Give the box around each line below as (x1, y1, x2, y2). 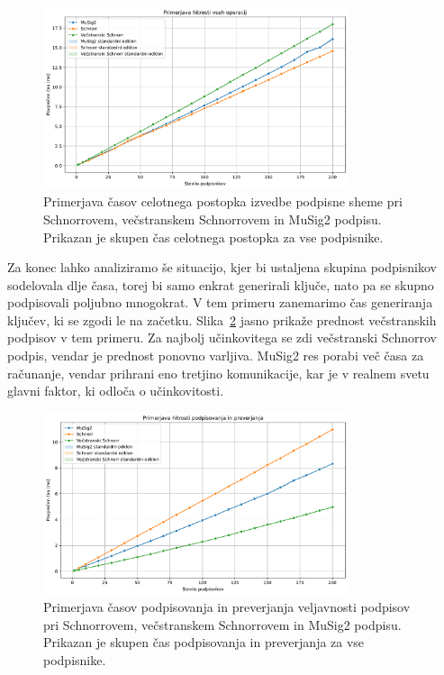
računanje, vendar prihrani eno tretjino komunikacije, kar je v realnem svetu (7, 363, 430, 382)
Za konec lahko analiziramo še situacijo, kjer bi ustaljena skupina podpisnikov (7, 258, 437, 277)
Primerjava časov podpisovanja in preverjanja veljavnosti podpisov (43, 597, 411, 616)
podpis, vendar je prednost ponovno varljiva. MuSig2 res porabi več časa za (7, 346, 424, 365)
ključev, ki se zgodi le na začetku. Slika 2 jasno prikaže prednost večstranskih (7, 310, 437, 329)
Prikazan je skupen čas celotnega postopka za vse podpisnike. (43, 227, 384, 246)
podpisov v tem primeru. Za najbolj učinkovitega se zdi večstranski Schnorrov (7, 328, 437, 347)
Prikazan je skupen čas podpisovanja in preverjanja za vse (43, 633, 365, 652)
